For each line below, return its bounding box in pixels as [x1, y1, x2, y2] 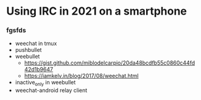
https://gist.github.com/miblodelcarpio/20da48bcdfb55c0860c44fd [24, 59, 195, 66]
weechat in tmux [15, 40, 57, 47]
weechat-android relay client [15, 87, 88, 94]
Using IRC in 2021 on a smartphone [6, 4, 187, 18]
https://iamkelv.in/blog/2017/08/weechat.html [24, 72, 139, 80]
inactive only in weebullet [15, 79, 76, 88]
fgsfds [6, 26, 26, 35]
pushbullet [15, 46, 42, 54]
